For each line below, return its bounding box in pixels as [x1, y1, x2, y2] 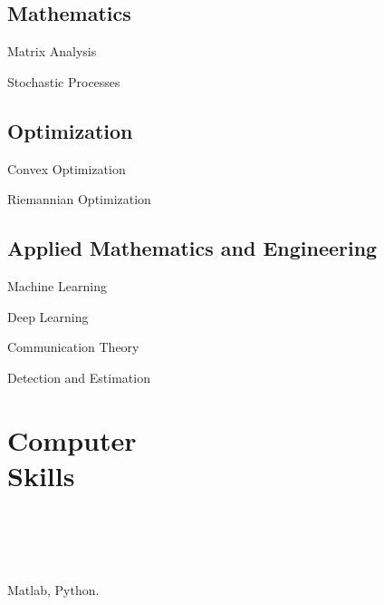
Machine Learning [7, 276, 107, 295]
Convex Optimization [7, 159, 126, 178]
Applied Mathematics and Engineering [7, 234, 378, 262]
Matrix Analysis [7, 42, 97, 61]
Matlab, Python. [7, 581, 100, 600]
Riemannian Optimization [7, 190, 151, 209]
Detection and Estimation [7, 367, 150, 386]
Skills [7, 456, 75, 493]
